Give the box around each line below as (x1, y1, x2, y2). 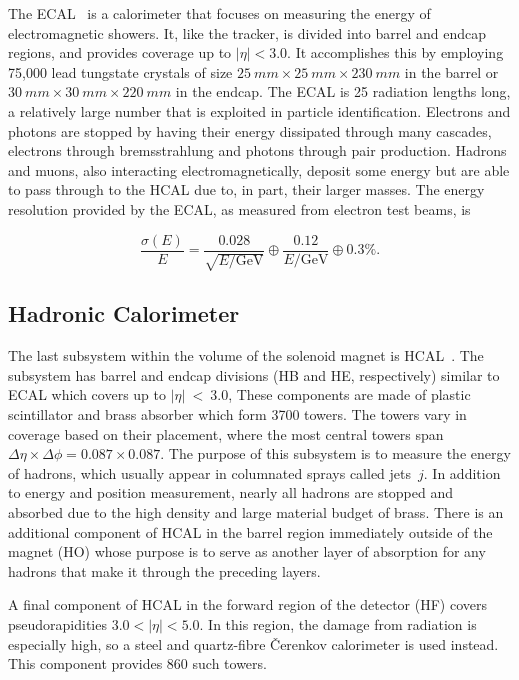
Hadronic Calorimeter (8, 298, 240, 329)
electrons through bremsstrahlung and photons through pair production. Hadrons (8, 140, 507, 161)
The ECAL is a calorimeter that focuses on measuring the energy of (8, 3, 431, 23)
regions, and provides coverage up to (8, 42, 232, 63)
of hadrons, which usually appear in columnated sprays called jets (8, 462, 412, 483)
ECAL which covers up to (8, 384, 166, 405)
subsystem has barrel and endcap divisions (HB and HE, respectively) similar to (8, 364, 500, 385)
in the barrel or (404, 61, 499, 82)
